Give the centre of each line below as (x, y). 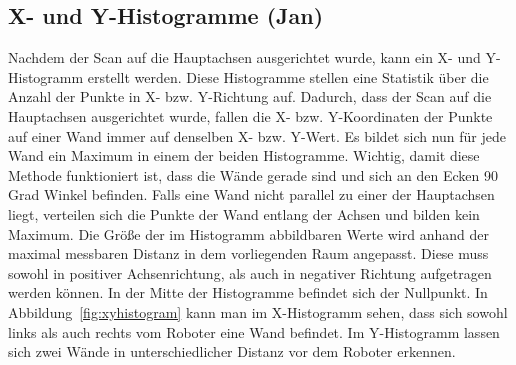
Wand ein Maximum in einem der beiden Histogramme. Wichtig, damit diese (244, 155)
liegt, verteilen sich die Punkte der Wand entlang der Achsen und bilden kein (244, 213)
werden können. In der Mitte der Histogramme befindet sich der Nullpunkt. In (248, 292)
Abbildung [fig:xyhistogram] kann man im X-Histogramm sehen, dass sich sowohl (258, 311)
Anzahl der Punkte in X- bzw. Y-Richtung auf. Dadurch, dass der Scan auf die (250, 96)
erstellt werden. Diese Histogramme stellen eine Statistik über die (288, 76)
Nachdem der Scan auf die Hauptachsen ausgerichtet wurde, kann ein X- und (244, 57)
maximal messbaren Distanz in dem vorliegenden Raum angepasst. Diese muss (248, 253)
